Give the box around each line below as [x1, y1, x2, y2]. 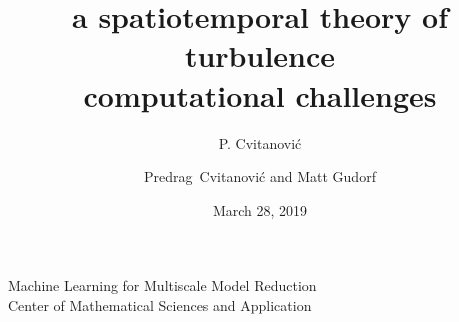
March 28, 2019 [212, 199, 308, 220]
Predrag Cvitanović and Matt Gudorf [144, 166, 376, 187]
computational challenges [83, 74, 437, 115]
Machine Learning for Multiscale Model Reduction [8, 275, 317, 296]
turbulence [184, 35, 336, 76]
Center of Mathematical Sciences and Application [8, 294, 312, 315]
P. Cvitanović [218, 132, 302, 153]
